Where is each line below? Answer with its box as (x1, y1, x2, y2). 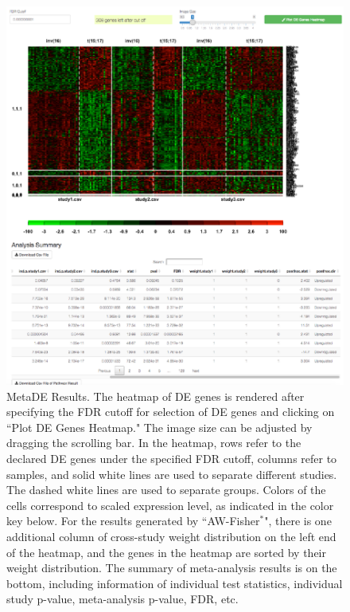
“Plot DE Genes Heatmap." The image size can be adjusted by (6, 418, 313, 435)
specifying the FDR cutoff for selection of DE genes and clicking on (6, 403, 335, 420)
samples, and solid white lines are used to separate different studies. (6, 465, 337, 482)
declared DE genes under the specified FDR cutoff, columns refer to (6, 449, 337, 466)
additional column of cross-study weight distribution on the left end (6, 528, 336, 544)
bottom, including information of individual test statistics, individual (6, 575, 343, 591)
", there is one (264, 512, 332, 529)
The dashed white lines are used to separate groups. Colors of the (6, 481, 326, 498)
